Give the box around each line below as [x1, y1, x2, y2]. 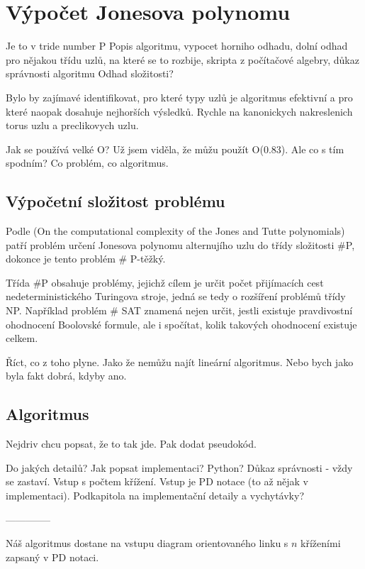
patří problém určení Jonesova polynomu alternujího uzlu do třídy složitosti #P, [6, 237, 355, 252]
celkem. [6, 331, 38, 346]
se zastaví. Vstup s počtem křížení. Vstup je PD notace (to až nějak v [6, 474, 308, 489]
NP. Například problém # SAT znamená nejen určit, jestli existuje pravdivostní [6, 303, 353, 318]
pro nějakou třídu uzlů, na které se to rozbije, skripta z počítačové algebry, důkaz [6, 52, 359, 67]
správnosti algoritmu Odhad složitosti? [6, 66, 174, 81]
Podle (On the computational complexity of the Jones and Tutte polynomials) [6, 223, 345, 238]
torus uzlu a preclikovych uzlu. [6, 118, 139, 133]
